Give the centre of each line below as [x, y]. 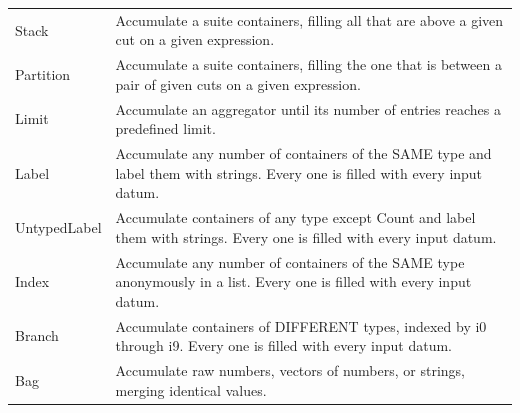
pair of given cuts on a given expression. [238, 83]
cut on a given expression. [195, 39]
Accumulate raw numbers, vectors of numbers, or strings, [290, 370]
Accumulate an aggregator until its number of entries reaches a [308, 108]
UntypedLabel [58, 226]
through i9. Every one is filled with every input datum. [283, 345]
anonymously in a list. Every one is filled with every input [293, 281]
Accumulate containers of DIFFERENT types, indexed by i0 [301, 325]
